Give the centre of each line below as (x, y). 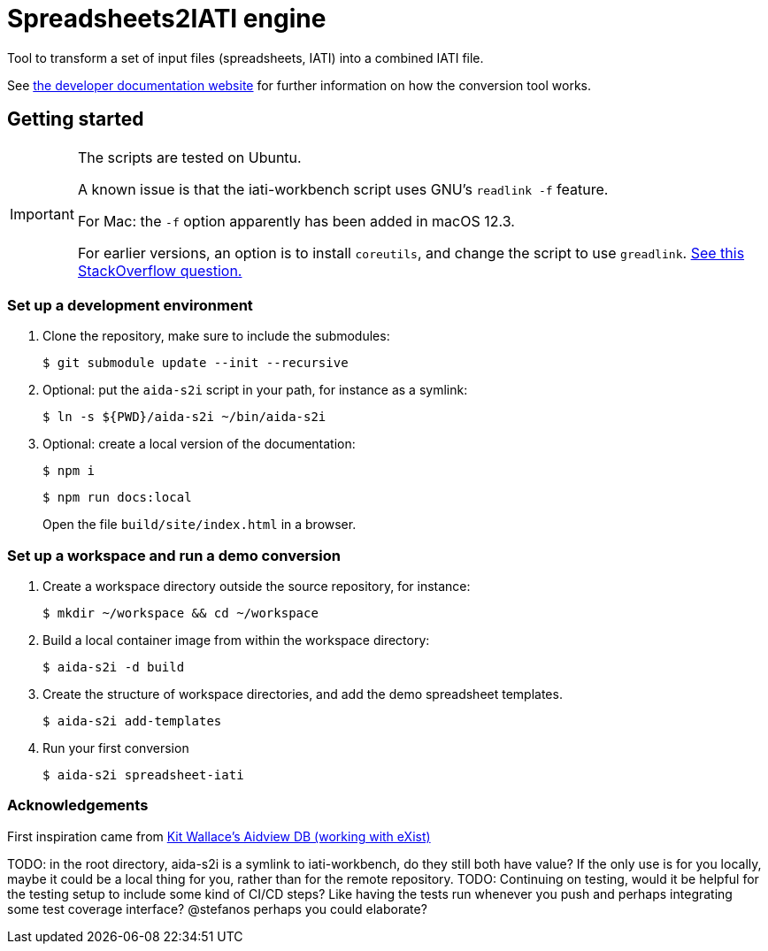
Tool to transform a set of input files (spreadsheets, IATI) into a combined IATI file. (246, 58)
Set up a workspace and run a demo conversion (174, 555)
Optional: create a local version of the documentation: (199, 444)
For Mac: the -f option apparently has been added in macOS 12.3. (296, 221)
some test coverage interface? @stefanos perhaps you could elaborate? (217, 909)
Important (42, 214)
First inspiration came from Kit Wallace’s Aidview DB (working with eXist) (219, 836)
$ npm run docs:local (117, 498)
